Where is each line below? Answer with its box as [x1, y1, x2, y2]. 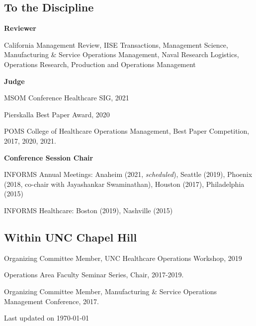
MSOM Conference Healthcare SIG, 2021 [4, 92, 129, 103]
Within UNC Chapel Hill [4, 229, 137, 244]
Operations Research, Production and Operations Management [4, 59, 196, 69]
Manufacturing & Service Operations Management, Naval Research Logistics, [4, 49, 239, 60]
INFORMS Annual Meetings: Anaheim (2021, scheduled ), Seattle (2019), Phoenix [4, 169, 253, 179]
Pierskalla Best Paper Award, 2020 [4, 109, 110, 119]
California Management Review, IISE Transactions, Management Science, [4, 39, 228, 50]
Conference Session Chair [4, 152, 93, 163]
